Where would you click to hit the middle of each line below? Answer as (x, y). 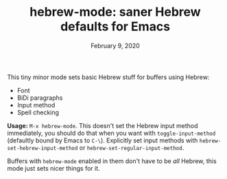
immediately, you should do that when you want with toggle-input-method (111, 133)
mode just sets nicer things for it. (54, 168)
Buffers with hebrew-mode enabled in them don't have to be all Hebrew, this (112, 161)
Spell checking (38, 112)
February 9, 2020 (115, 45)
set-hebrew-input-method (43, 148)
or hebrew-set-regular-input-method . (132, 147)
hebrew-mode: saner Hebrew (115, 12)
